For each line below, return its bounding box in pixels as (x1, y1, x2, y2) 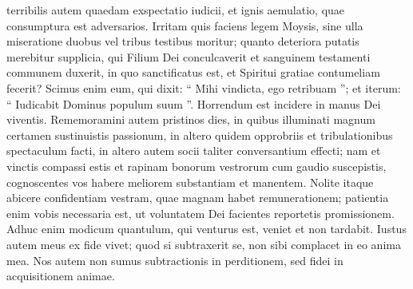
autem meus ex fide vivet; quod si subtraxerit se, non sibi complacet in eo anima (6, 236, 401, 252)
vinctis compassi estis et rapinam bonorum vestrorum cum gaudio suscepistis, (6, 157, 387, 174)
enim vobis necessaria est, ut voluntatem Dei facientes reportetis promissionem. (6, 204, 395, 221)
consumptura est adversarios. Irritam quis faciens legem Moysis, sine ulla (6, 17, 363, 34)
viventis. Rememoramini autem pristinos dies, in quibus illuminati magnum (6, 111, 375, 128)
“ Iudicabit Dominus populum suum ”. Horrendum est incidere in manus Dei (6, 95, 381, 112)
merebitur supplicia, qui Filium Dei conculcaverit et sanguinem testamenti (6, 48, 371, 65)
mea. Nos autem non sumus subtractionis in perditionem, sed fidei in (6, 251, 344, 268)
